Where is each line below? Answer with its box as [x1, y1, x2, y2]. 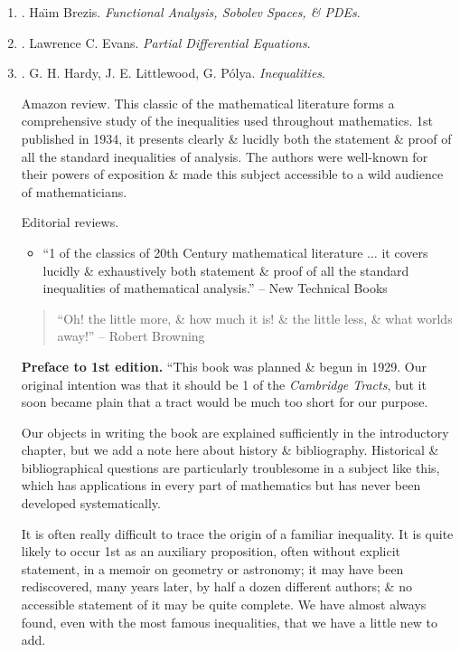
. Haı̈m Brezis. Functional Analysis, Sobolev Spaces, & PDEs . [21, 3, 361, 21]
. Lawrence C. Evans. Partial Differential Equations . [21, 33, 311, 52]
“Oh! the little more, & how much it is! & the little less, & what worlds [57, 308, 453, 327]
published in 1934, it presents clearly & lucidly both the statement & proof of [21, 128, 452, 147]
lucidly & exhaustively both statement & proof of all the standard [42, 260, 409, 279]
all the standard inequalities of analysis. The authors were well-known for [21, 146, 428, 165]
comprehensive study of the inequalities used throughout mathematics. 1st [21, 111, 433, 130]
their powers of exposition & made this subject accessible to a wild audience [21, 165, 444, 184]
